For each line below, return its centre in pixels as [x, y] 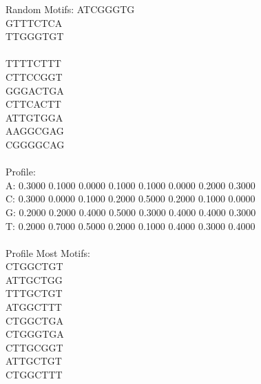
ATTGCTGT [34, 361]
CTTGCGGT [34, 347]
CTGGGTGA [35, 334]
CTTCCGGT [34, 76]
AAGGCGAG [35, 131]
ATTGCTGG [34, 279]
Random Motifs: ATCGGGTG [70, 9]
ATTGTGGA [34, 117]
